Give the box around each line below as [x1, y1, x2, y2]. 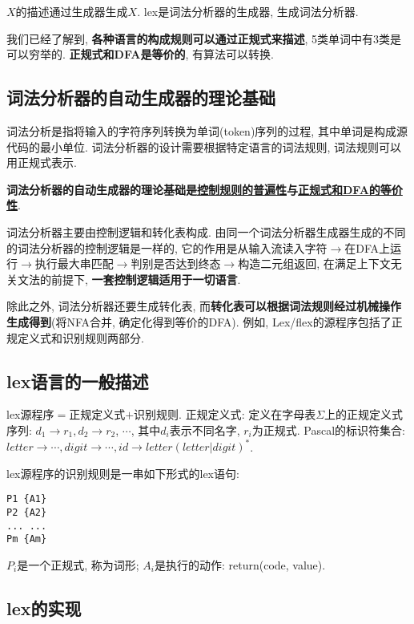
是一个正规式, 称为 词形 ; [17, 556, 139, 573]
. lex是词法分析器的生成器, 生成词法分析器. [137, 3, 359, 19]
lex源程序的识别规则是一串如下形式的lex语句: [6, 464, 239, 481]
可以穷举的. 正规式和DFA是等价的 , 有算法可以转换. [6, 46, 274, 63]
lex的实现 [6, 595, 82, 620]
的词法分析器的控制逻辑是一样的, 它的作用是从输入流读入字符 [6, 239, 328, 256]
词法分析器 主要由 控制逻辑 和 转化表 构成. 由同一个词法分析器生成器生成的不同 [6, 223, 406, 240]
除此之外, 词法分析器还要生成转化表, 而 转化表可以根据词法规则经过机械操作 [6, 298, 402, 314]
